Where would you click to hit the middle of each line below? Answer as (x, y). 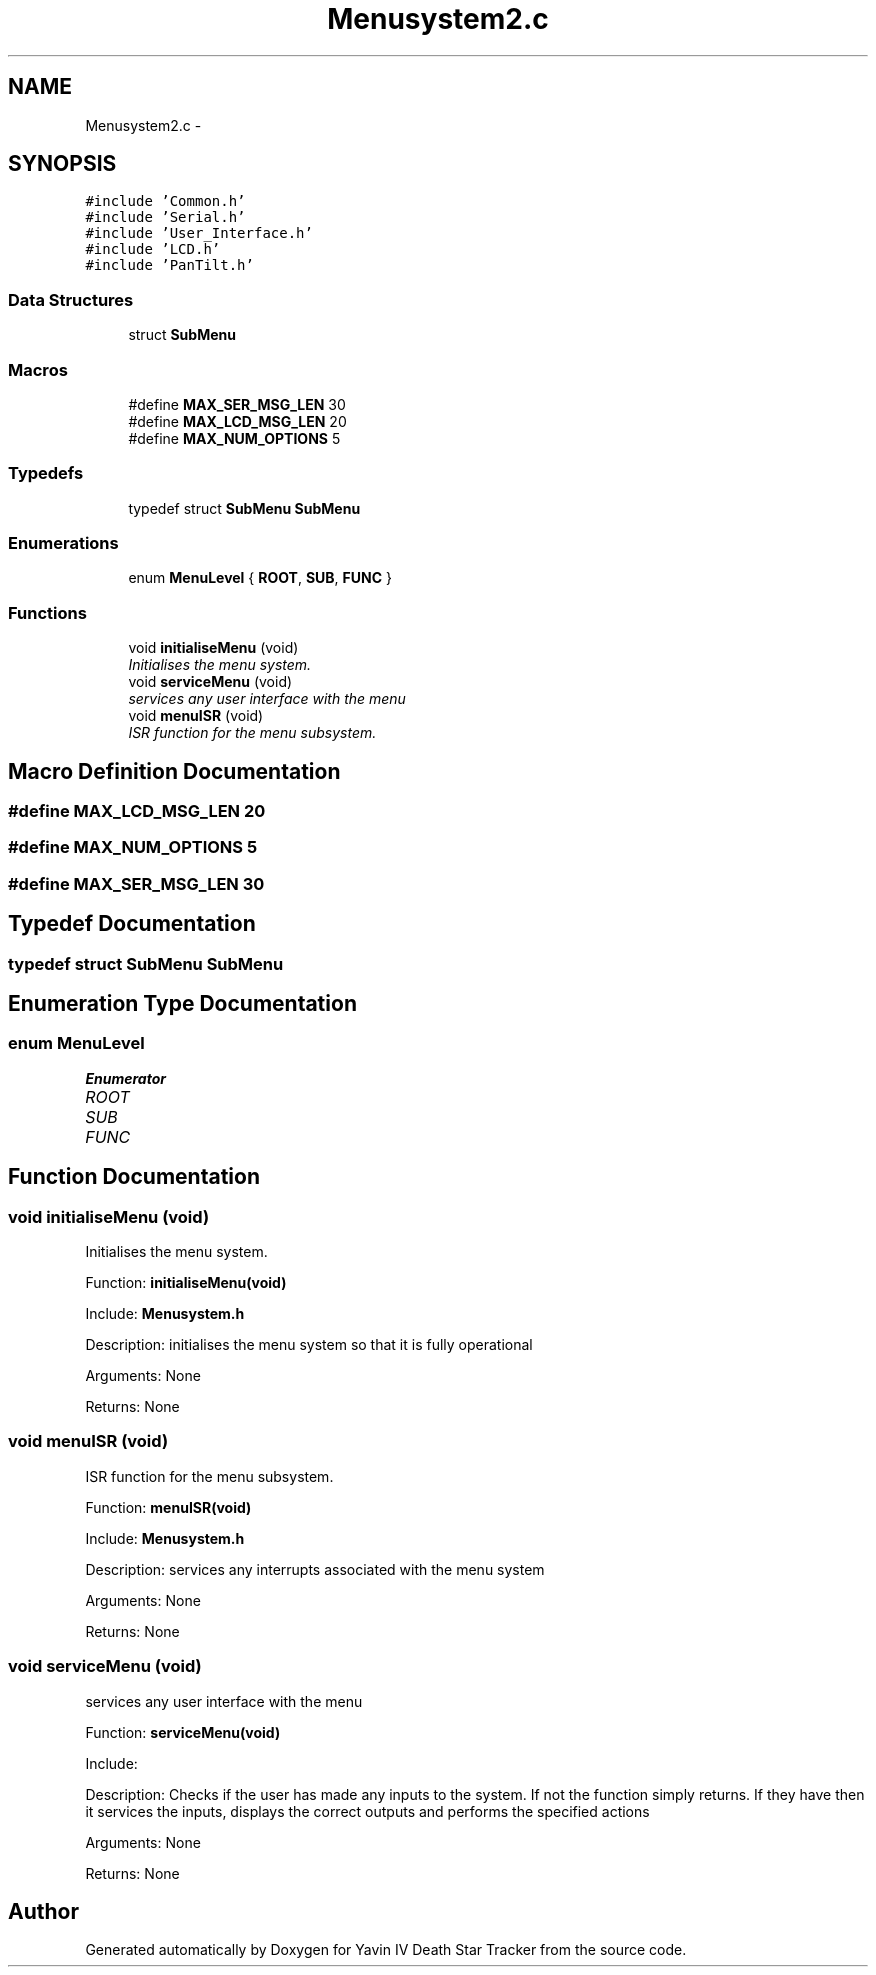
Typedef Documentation (132, 924)
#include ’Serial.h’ (165, 217)
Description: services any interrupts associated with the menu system (315, 1569)
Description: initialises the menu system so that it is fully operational (309, 1345)
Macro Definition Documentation (174, 771)
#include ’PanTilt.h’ (169, 265)
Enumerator (125, 1078)
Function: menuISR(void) (168, 1507)
